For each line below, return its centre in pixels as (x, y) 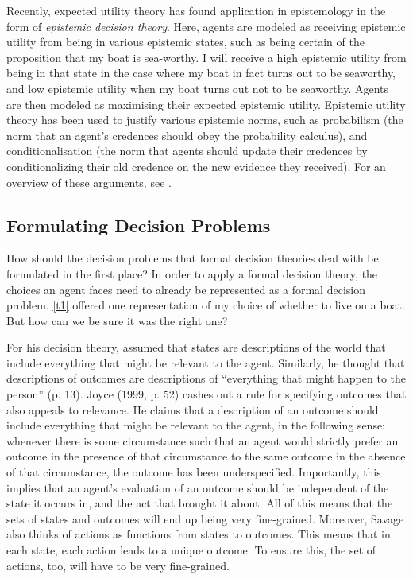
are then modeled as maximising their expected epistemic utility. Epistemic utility (206, 104)
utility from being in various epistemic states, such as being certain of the (185, 42)
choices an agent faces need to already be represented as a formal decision (186, 289)
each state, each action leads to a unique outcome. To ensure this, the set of (191, 550)
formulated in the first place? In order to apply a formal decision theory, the (192, 273)
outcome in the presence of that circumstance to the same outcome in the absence (206, 456)
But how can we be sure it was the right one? (117, 320)
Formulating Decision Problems (139, 225)
